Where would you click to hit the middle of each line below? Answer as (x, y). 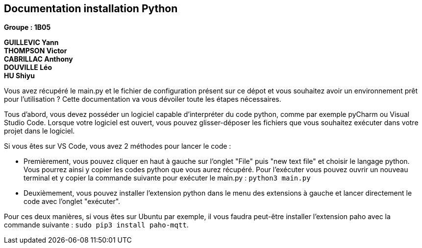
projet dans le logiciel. (39, 131)
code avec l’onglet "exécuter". (72, 202)
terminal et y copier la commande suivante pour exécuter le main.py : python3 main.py (167, 178)
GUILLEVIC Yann (31, 43)
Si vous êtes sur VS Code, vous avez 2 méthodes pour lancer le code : (118, 146)
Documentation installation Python (91, 9)
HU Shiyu (19, 76)
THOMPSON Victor (36, 51)
